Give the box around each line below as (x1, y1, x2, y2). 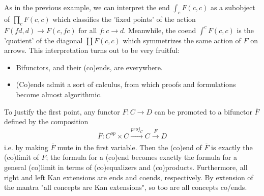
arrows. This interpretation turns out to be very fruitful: (4, 45, 180, 55)
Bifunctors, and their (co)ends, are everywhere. (16, 62, 163, 72)
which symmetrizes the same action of (123, 35, 241, 45)
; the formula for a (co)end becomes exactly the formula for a (46, 152, 238, 162)
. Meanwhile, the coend (124, 24, 196, 35)
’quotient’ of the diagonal (4, 35, 83, 45)
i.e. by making (4, 142, 48, 152)
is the (237, 24, 254, 35)
